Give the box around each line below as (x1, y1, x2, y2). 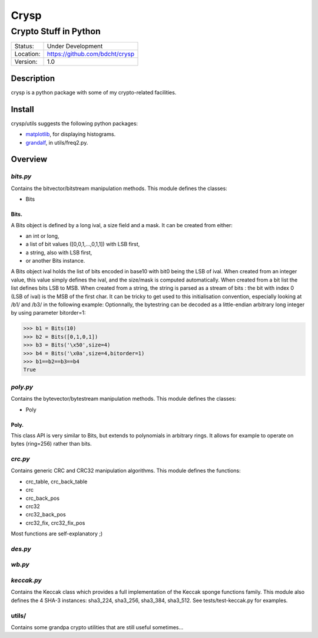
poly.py (11, 382, 34, 391)
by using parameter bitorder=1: (11, 309, 86, 316)
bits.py (11, 172, 32, 181)
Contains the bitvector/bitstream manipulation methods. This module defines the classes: (11, 185, 228, 192)
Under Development (47, 42, 103, 50)
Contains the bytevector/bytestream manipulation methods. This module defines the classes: (11, 395, 237, 403)
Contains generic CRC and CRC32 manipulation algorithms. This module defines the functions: (11, 467, 241, 475)
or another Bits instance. (25, 257, 85, 264)
